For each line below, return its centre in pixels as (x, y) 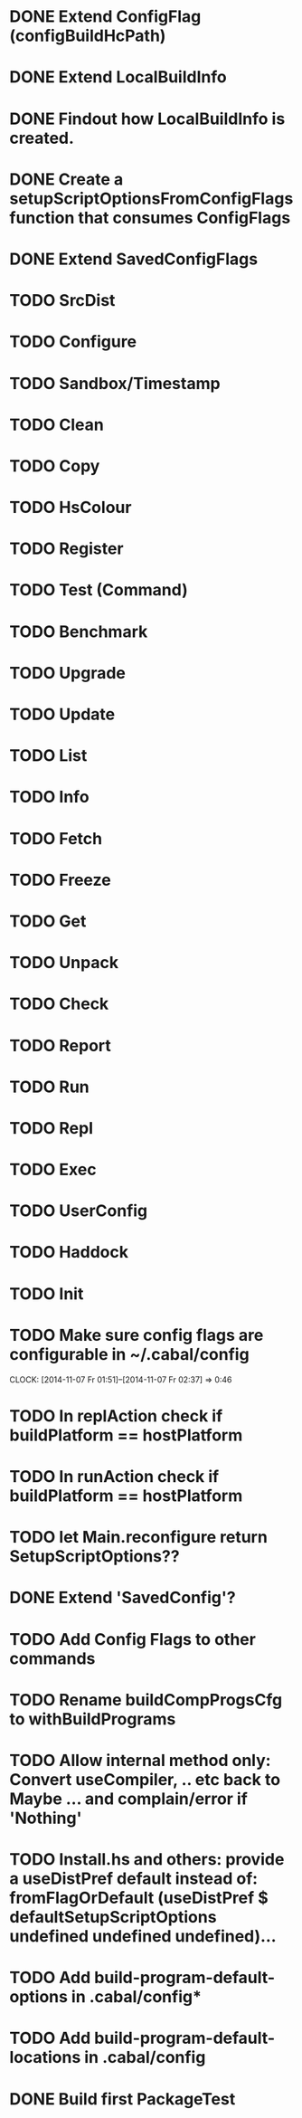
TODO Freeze (60, 880)
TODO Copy (55, 465)
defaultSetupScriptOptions (113, 1918)
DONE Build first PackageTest (123, 2099)
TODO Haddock (69, 1253)
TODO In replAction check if (116, 1415)
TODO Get (48, 921)
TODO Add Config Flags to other (132, 1639)
